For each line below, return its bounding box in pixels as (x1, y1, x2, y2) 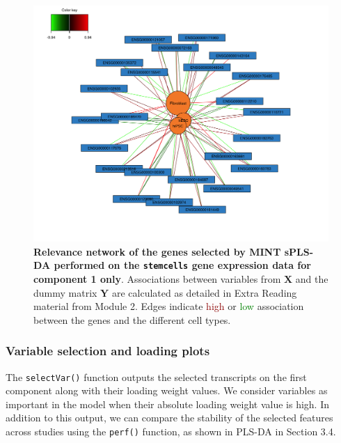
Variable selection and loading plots (6, 342, 210, 359)
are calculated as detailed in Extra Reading (111, 285, 297, 300)
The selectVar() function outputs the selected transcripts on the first (6, 369, 307, 384)
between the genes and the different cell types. (33, 312, 231, 327)
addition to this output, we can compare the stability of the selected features (6, 410, 333, 425)
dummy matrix (33, 285, 97, 300)
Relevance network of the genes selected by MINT (33, 244, 281, 258)
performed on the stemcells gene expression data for (54, 258, 311, 272)
